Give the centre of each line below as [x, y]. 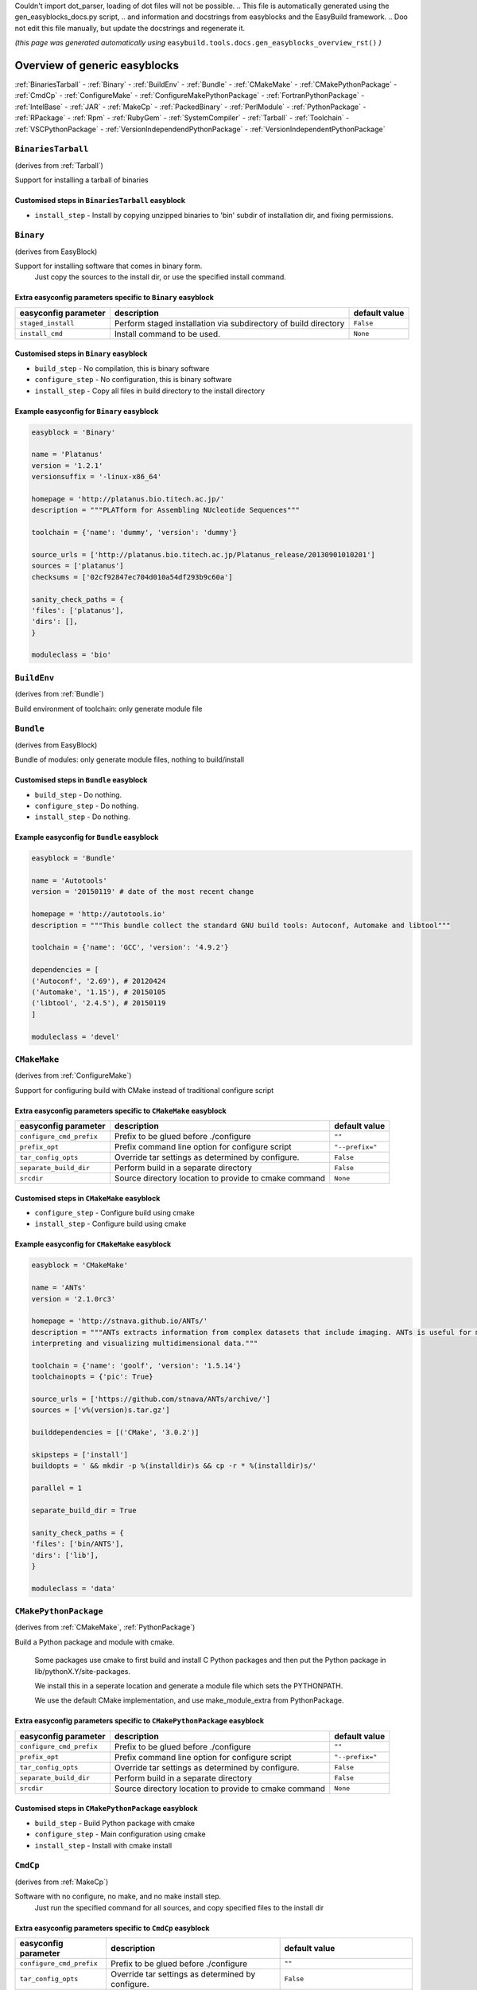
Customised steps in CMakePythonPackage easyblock [106, 1809]
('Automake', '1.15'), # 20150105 [99, 992]
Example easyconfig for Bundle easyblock [87, 837]
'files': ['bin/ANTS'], [78, 1544]
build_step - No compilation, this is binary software [122, 368]
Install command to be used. [167, 334]
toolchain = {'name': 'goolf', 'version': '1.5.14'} [136, 1366]
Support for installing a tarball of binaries [81, 180]
